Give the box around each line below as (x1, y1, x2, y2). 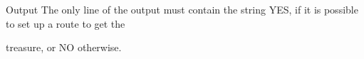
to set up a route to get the (6, 16, 125, 31)
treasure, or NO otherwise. (6, 40, 122, 55)
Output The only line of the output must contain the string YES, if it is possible (6, 2, 358, 16)
